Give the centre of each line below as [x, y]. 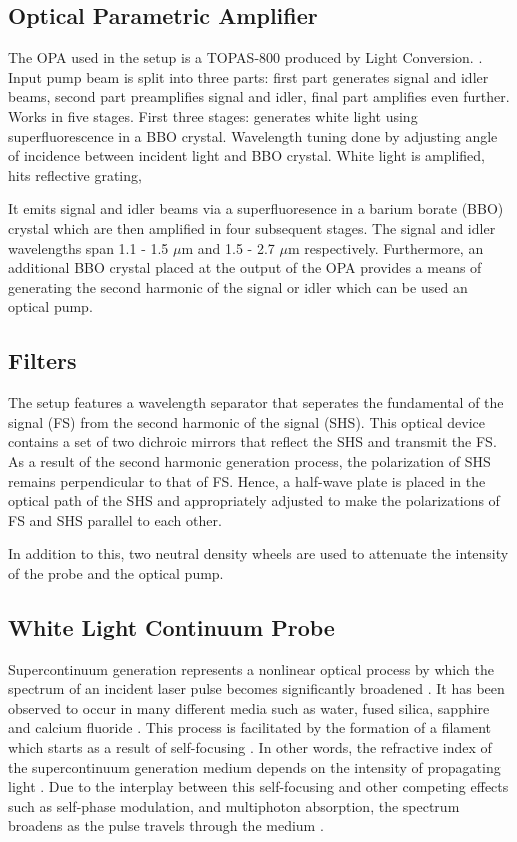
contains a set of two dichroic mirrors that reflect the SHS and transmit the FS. [252, 441]
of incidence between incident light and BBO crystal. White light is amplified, [246, 155]
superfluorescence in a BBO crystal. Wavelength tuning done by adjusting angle [253, 135]
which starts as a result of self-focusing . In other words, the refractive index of [250, 747]
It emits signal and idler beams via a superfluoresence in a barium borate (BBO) [256, 208]
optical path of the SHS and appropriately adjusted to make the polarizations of [254, 500]
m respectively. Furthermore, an [385, 247]
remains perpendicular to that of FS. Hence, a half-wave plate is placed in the [247, 480]
